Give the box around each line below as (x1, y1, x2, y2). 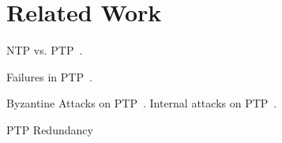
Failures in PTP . (6, 68, 92, 85)
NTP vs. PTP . (6, 42, 83, 58)
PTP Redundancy (6, 121, 93, 137)
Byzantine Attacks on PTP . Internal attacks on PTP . (6, 95, 277, 111)
